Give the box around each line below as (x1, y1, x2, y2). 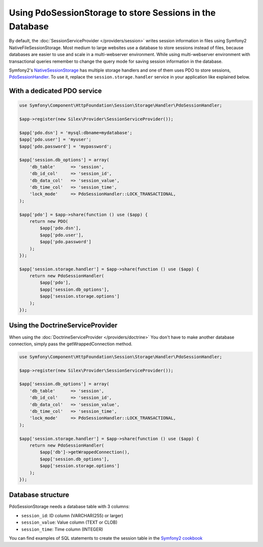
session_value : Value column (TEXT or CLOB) (21, 519, 118, 526)
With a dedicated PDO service (9, 87, 102, 95)
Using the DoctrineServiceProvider (9, 321, 118, 330)
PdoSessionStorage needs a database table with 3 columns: (9, 504, 130, 509)
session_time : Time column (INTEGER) (21, 526, 103, 532)
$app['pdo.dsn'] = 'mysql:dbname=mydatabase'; (19, 130, 132, 135)
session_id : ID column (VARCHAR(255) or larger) (21, 512, 124, 518)
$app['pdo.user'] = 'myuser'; (19, 137, 92, 142)
